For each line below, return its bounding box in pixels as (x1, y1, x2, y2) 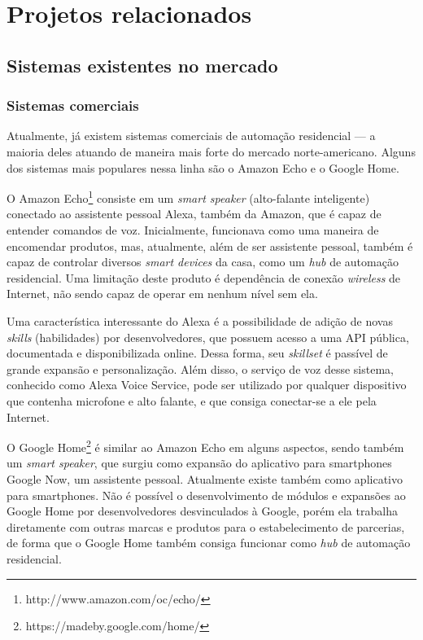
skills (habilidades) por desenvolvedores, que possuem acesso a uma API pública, (7, 328, 409, 345)
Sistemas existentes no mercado (7, 52, 278, 77)
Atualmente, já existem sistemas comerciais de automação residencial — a (7, 127, 376, 144)
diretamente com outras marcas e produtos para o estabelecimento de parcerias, (7, 518, 405, 535)
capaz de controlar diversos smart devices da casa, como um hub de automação (7, 253, 399, 270)
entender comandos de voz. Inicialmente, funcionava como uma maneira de (7, 221, 379, 238)
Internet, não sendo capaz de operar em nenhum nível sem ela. (7, 285, 318, 302)
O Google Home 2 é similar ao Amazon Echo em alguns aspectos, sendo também (7, 436, 404, 455)
